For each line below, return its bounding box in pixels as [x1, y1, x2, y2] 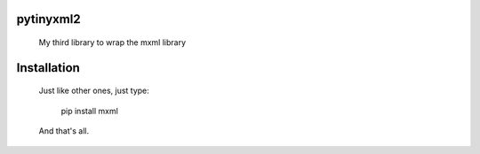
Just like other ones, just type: [38, 85, 150, 96]
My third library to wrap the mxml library [38, 37, 187, 48]
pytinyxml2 [16, 12, 81, 27]
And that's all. [38, 126, 89, 136]
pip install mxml [60, 105, 119, 116]
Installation [16, 60, 80, 75]
